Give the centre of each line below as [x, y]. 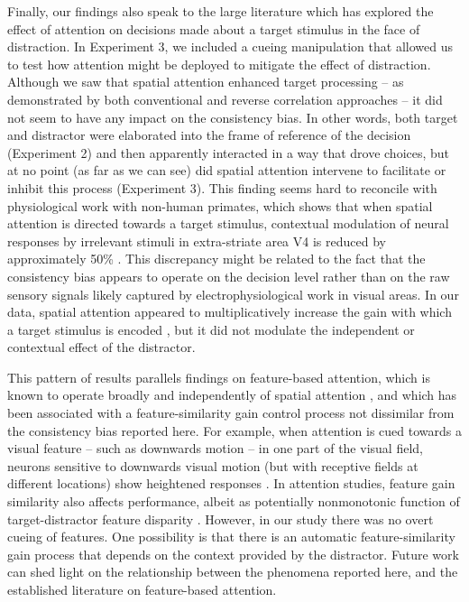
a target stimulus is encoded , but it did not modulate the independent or [211, 329]
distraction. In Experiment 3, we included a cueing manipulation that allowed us [230, 46]
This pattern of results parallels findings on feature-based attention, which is [219, 377]
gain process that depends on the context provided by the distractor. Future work [233, 554]
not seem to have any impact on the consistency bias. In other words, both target [233, 117]
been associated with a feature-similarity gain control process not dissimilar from [231, 413]
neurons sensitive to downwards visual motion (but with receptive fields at [213, 465]
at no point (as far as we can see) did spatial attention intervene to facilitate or [227, 170]
